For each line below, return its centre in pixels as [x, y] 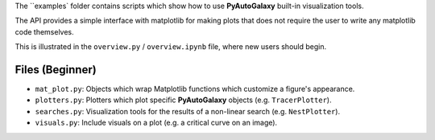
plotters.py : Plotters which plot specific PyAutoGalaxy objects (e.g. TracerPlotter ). [183, 100]
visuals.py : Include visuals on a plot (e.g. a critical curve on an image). [156, 123]
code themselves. [44, 31]
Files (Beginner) [56, 70]
